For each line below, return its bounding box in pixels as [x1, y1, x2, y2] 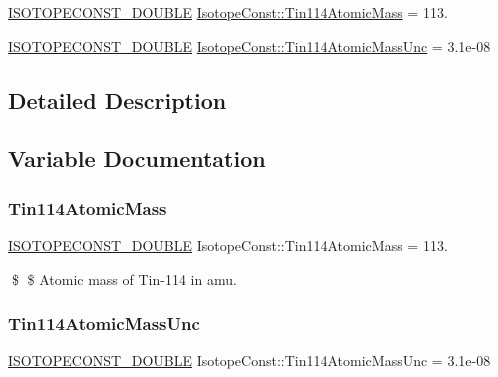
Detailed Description [8, 84, 227, 115]
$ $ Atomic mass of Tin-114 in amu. [11, 268, 237, 289]
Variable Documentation [8, 143, 266, 174]
